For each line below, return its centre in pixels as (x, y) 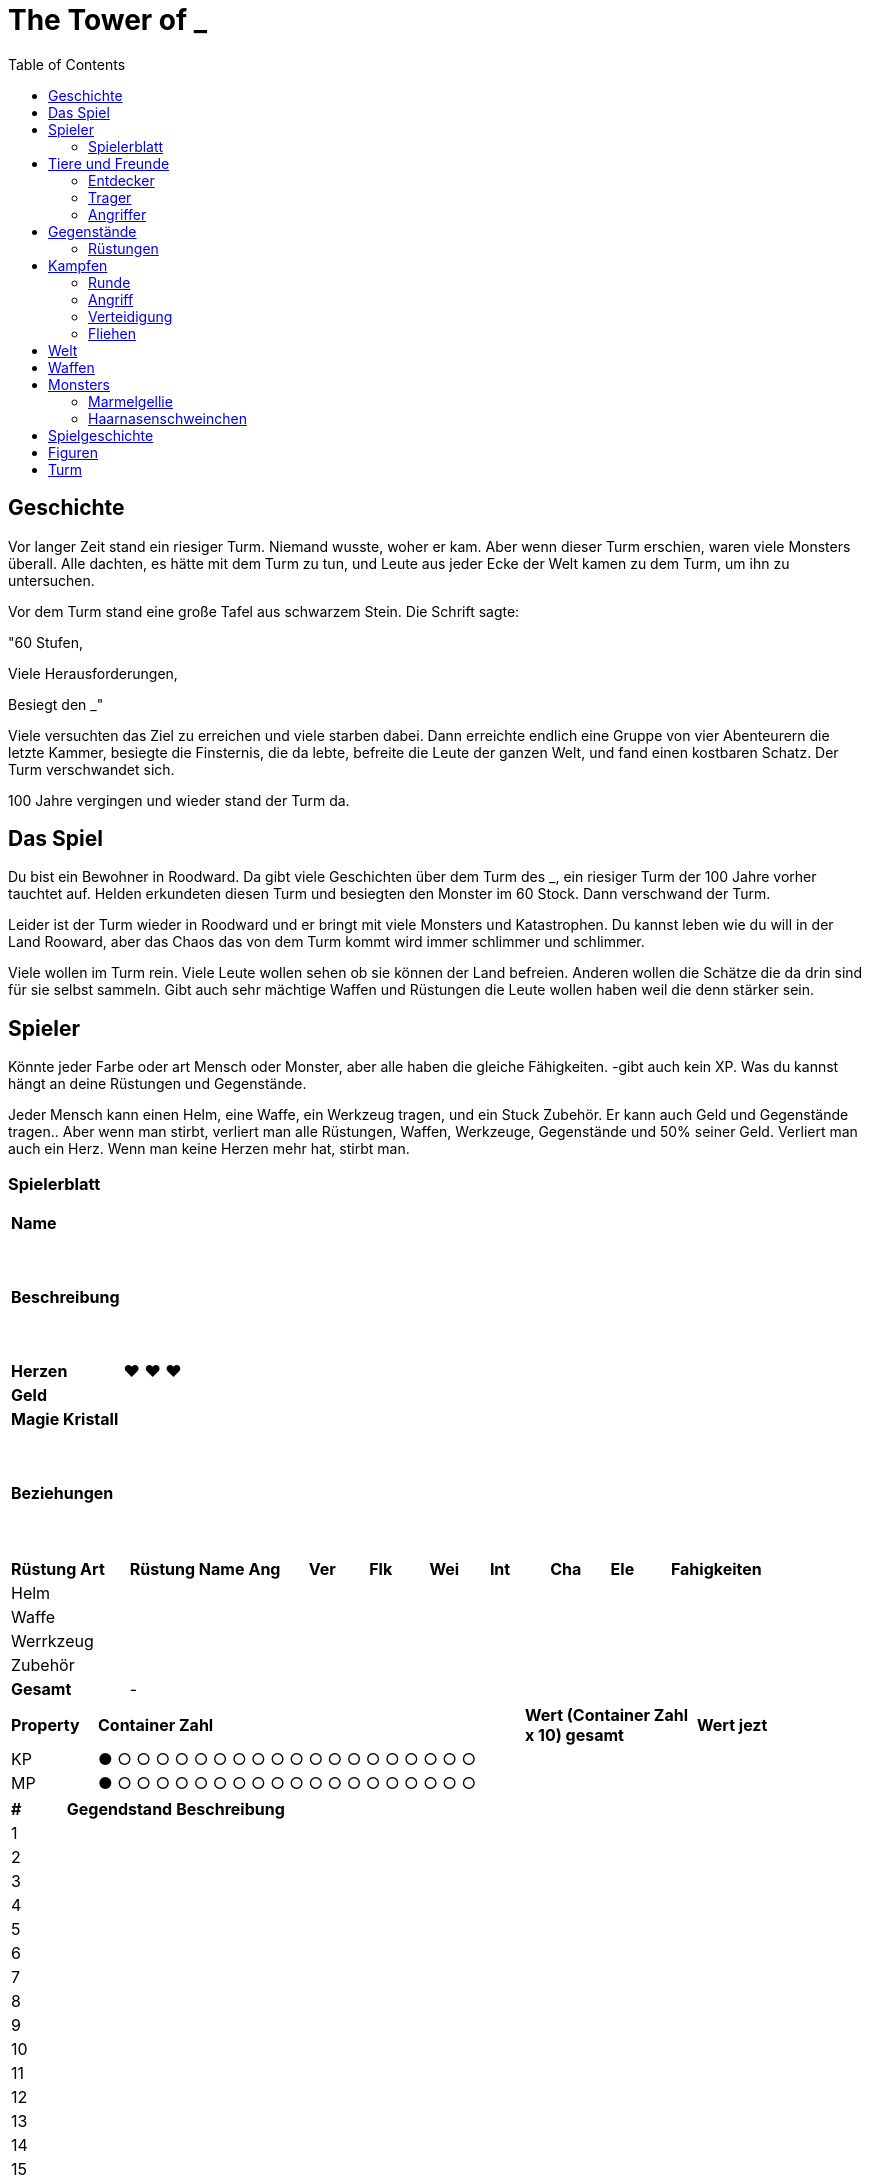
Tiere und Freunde (109, 163)
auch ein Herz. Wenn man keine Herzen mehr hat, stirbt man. (209, 1149)
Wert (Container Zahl (607, 1715)
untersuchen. (51, 580)
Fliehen (112, 333)
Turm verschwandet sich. (91, 769)
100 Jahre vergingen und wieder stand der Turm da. (179, 800)
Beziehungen (62, 1493)
